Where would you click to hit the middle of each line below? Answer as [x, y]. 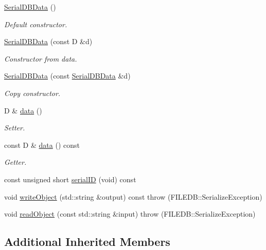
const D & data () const [42, 145]
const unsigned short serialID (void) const [70, 179]
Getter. [15, 162]
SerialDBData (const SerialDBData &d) [67, 76]
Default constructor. [36, 24]
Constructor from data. [41, 58]
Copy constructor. [32, 93]
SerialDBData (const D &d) [48, 41]
